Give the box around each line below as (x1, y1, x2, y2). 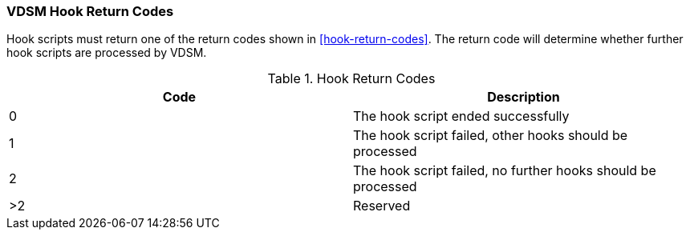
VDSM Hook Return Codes (6, 3, 174, 19)
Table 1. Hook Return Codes (267, 70, 436, 87)
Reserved (353, 198, 411, 214)
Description (487, 89, 560, 106)
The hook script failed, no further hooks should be (353, 162, 656, 179)
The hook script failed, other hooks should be (353, 127, 628, 144)
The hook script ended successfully (353, 108, 570, 125)
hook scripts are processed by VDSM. (6, 46, 207, 60)
